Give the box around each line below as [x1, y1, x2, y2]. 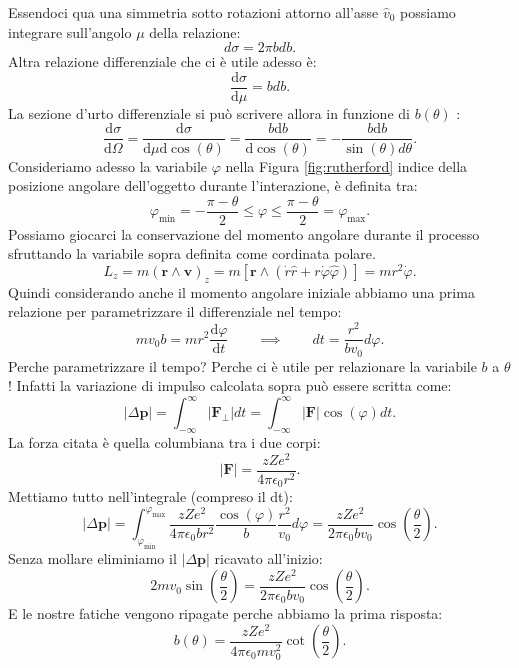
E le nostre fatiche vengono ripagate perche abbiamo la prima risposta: [8, 603, 443, 624]
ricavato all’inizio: [214, 548, 323, 569]
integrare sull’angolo [8, 21, 132, 42]
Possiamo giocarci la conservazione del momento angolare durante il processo [8, 223, 480, 244]
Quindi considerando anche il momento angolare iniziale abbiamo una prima [8, 281, 475, 302]
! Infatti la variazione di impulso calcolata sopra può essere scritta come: [8, 375, 452, 396]
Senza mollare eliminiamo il [8, 548, 177, 569]
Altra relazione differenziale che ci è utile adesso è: [8, 51, 317, 72]
